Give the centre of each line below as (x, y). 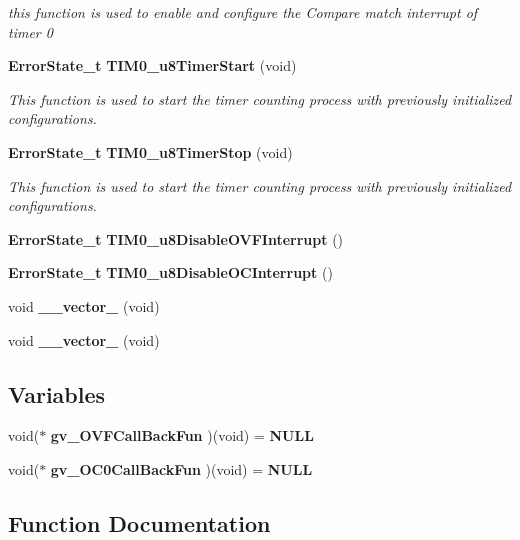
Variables (57, 393)
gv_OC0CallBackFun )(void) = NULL (181, 468)
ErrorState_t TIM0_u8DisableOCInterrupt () (170, 272)
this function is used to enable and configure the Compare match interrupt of (243, 12)
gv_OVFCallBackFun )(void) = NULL (182, 435)
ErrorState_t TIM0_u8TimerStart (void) (152, 65)
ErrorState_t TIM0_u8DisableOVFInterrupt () (176, 238)
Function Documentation (139, 522)
